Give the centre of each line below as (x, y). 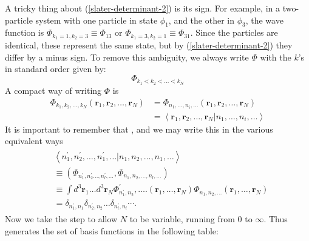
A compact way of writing (53, 90)
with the (276, 57)
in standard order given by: (56, 69)
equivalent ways (34, 141)
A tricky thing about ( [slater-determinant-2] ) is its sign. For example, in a (142, 8)
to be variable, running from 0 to (191, 219)
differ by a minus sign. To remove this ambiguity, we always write (127, 57)
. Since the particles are (234, 32)
